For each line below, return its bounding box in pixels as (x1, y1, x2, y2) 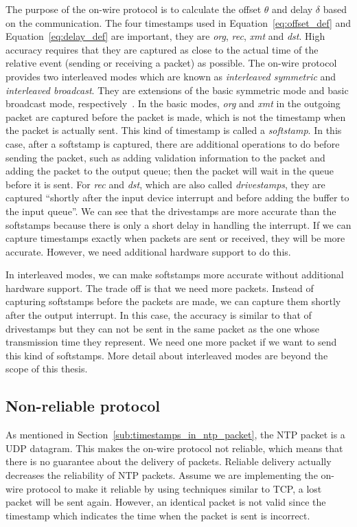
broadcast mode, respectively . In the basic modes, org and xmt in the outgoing (5, 96, 341, 111)
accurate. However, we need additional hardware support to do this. (5, 244, 291, 258)
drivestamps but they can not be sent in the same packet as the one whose (5, 321, 319, 335)
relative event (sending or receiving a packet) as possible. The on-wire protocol (5, 56, 337, 70)
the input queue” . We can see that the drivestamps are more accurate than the (5, 203, 336, 218)
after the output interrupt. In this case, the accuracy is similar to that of (5, 308, 312, 322)
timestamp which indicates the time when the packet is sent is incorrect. (5, 508, 310, 522)
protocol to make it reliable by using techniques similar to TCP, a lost (26, 481, 322, 495)
